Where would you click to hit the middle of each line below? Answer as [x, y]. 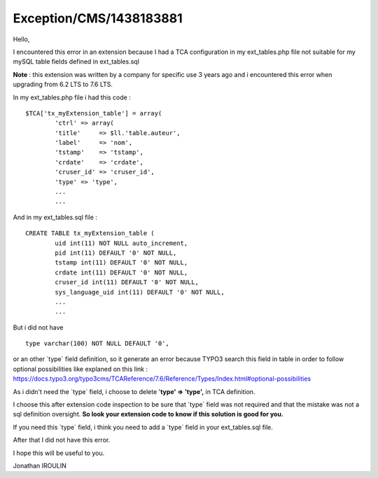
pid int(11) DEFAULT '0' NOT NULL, [116, 253]
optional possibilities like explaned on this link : [80, 369]
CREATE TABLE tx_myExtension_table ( [90, 233]
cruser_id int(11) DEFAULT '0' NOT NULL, [127, 282]
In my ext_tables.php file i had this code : [72, 97]
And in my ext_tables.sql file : [55, 217]
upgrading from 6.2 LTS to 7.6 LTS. [63, 85]
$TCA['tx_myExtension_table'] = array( [94, 113]
